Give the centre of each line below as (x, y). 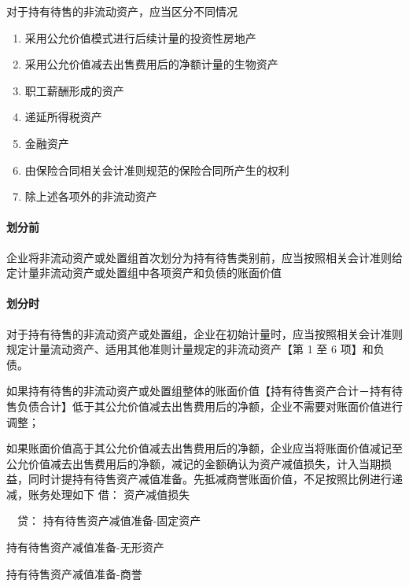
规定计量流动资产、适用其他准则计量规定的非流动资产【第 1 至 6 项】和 (190, 349)
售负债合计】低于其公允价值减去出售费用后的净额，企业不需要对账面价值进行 (204, 406)
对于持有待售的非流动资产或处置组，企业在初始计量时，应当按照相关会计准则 (204, 333)
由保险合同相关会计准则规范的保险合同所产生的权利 (157, 170)
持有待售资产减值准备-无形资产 (85, 547)
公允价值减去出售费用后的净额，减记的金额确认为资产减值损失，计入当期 (193, 463)
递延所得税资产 (63, 117)
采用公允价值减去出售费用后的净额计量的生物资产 (151, 64)
